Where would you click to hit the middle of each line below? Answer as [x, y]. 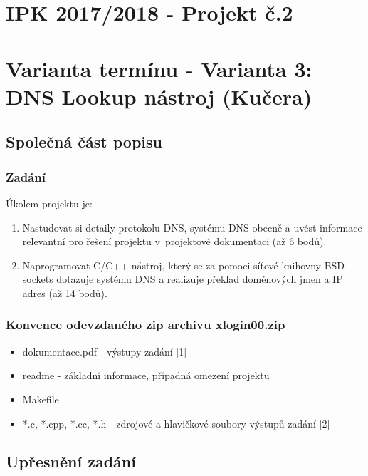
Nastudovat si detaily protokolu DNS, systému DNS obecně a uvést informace [192, 227]
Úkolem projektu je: [49, 203]
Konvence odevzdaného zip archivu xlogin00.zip [146, 325]
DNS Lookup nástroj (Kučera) [159, 96]
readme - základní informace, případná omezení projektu [146, 375]
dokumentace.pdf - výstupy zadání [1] [105, 351]
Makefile [41, 399]
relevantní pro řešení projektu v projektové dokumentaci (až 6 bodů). [174, 241]
